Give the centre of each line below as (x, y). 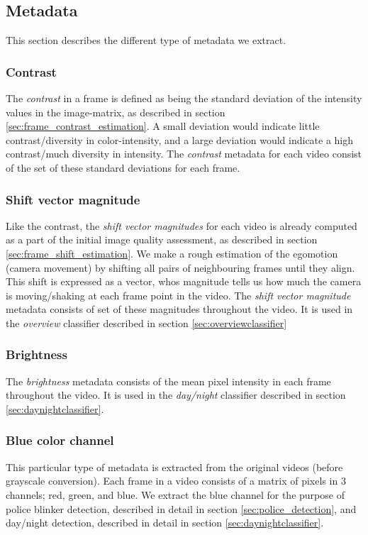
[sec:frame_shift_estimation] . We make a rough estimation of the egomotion (172, 253)
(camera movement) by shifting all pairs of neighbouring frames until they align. (180, 267)
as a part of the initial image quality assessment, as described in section (162, 239)
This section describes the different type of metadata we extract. (146, 40)
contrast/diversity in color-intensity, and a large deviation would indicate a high (180, 139)
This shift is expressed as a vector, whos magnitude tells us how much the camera (184, 281)
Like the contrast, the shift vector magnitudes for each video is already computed (182, 225)
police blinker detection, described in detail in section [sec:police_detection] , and (181, 508)
